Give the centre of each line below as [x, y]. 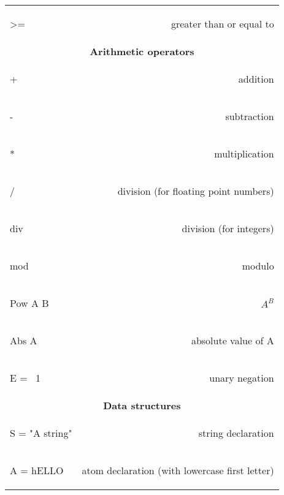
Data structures [142, 405]
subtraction [250, 116]
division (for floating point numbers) [196, 191]
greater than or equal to [222, 24]
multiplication [244, 153]
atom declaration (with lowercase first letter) [178, 470]
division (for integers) [228, 228]
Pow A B [29, 303]
